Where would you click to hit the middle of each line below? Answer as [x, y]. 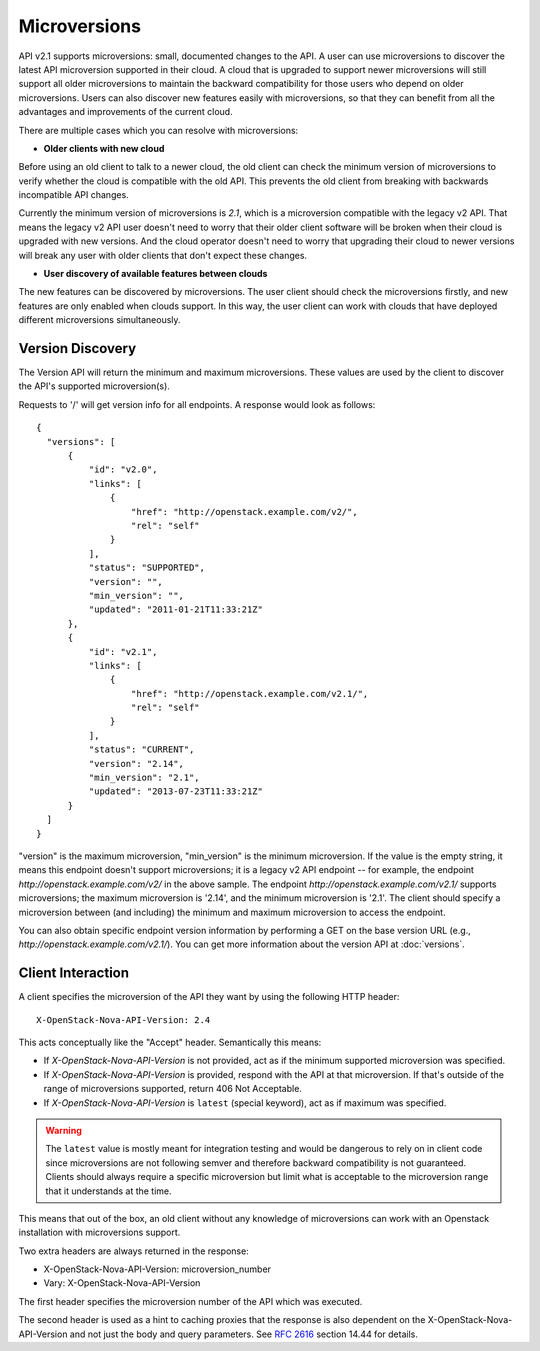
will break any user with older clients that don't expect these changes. [163, 255]
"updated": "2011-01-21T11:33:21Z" [176, 609]
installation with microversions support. [99, 1232]
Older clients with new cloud [104, 148]
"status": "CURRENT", [141, 749]
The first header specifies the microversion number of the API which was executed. [190, 1301]
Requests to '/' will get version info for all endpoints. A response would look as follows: [197, 404]
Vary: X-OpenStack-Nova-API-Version [122, 1283]
